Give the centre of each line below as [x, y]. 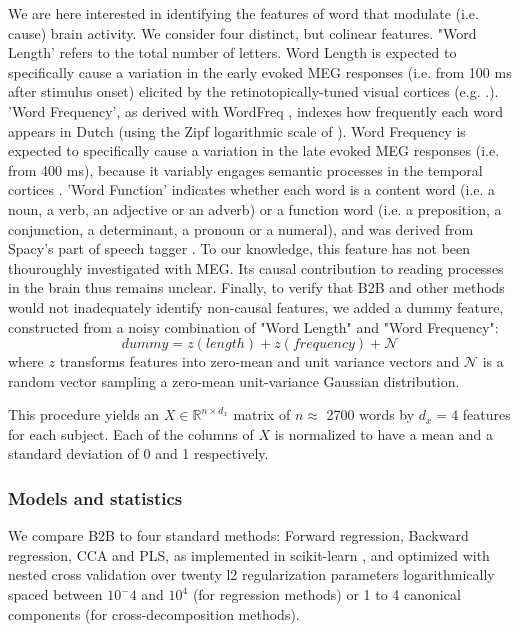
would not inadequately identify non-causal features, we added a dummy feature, [256, 306]
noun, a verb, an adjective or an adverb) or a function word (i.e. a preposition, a [255, 208]
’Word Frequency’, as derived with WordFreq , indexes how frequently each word [256, 110]
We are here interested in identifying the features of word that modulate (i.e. [243, 13]
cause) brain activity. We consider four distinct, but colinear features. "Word [242, 32]
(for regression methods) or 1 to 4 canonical [326, 594]
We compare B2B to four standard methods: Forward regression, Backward [238, 535]
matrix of [262, 414]
